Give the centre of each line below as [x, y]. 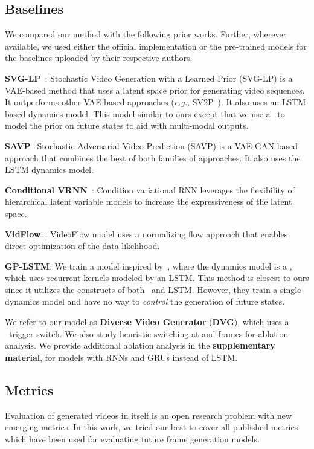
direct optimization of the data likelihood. [82, 246]
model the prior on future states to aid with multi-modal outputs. [127, 125]
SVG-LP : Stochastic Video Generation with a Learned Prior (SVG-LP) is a [149, 78]
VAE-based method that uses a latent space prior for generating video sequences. [155, 90]
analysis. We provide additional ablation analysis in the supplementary [140, 345]
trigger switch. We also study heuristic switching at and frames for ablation [149, 333]
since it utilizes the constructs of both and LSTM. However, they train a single [153, 289]
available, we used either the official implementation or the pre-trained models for [156, 46]
